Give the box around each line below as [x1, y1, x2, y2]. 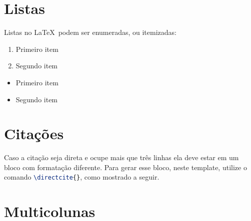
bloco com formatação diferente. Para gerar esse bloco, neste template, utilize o [4, 162, 247, 172]
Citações [4, 123, 64, 144]
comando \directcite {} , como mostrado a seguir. [4, 172, 159, 182]
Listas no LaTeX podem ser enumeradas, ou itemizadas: [4, 27, 176, 37]
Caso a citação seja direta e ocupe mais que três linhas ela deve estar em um [4, 152, 239, 163]
